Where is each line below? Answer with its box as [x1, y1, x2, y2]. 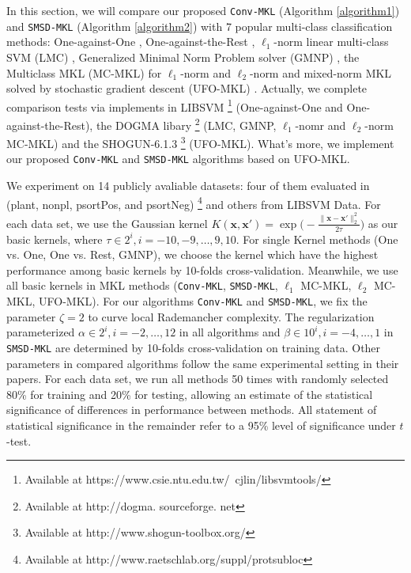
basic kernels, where [6, 230, 103, 247]
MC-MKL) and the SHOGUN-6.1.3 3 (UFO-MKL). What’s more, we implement [6, 133, 394, 151]
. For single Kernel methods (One [236, 230, 398, 247]
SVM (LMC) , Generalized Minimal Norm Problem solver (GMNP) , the [6, 48, 360, 65]
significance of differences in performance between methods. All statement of [6, 401, 377, 418]
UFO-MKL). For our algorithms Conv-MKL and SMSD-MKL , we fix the [39, 293, 368, 309]
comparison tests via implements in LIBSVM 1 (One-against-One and [6, 96, 343, 115]
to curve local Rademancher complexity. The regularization [88, 308, 375, 324]
